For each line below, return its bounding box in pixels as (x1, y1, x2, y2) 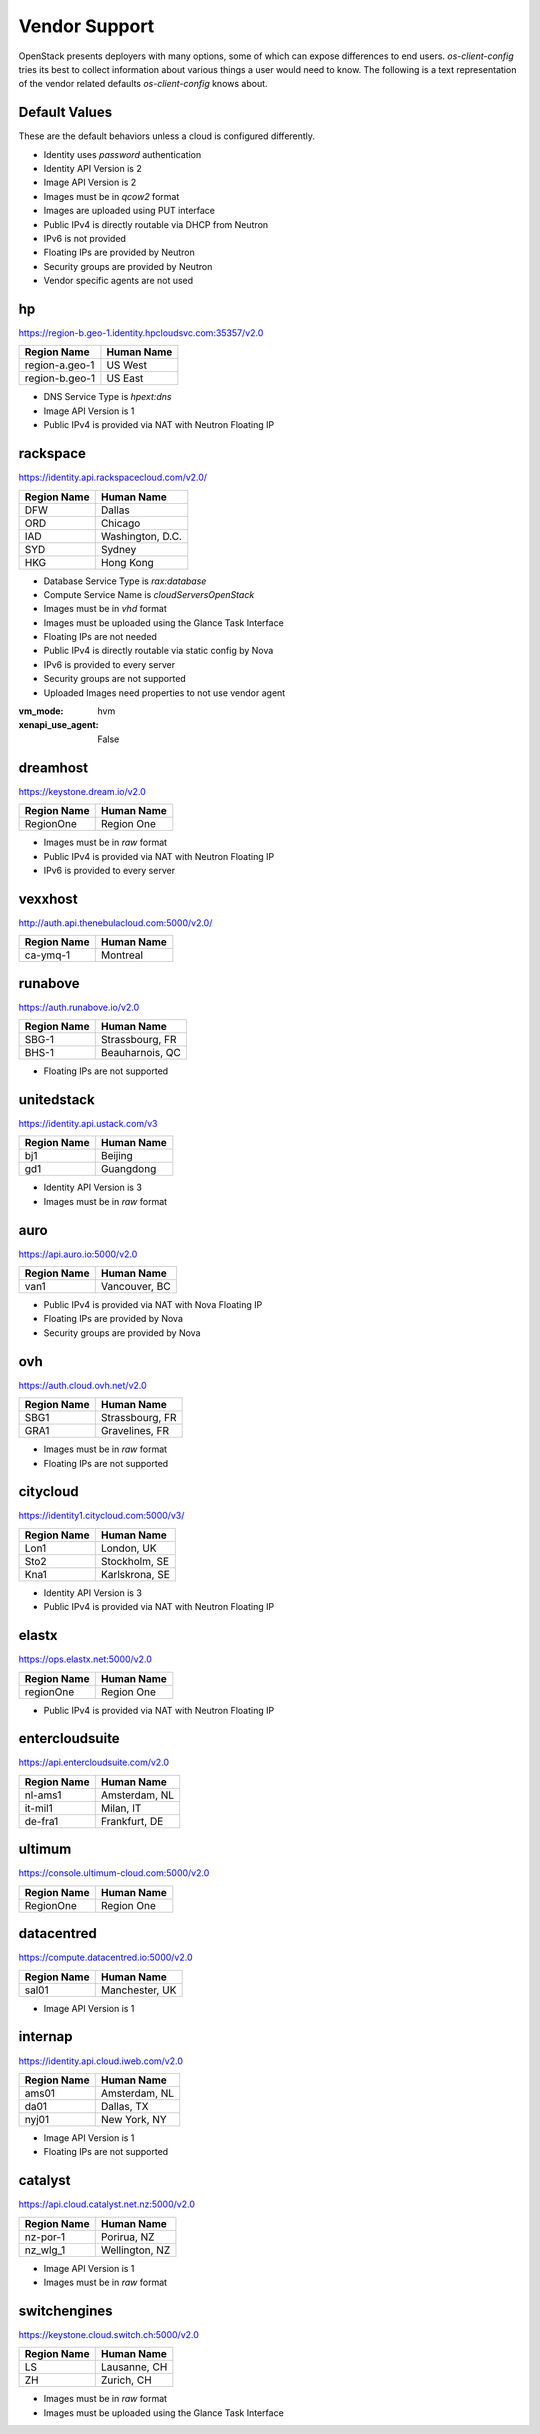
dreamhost (18, 759, 89, 776)
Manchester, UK (100, 1983, 177, 1997)
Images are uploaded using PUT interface (43, 205, 215, 217)
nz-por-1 (24, 2230, 66, 2244)
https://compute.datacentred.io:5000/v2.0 (18, 1951, 194, 1964)
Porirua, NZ (100, 2230, 155, 2244)
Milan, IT (100, 1801, 142, 1815)
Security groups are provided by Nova (43, 1326, 201, 1339)
